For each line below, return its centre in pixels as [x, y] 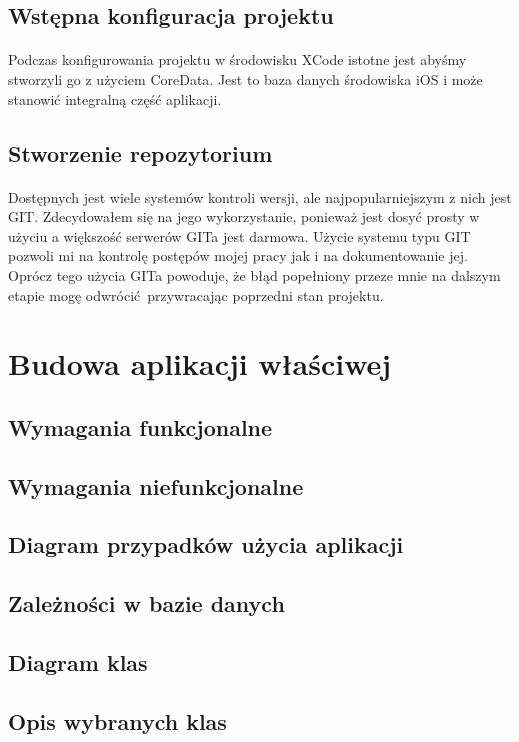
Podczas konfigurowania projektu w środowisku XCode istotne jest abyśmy [237, 59]
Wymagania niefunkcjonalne [156, 485]
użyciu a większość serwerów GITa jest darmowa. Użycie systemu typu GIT [239, 235]
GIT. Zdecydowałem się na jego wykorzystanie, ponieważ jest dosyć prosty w [244, 216]
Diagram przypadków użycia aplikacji [206, 544]
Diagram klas [78, 661]
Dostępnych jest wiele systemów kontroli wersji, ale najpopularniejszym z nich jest [260, 196]
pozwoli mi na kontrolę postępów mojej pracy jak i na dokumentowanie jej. [238, 255]
